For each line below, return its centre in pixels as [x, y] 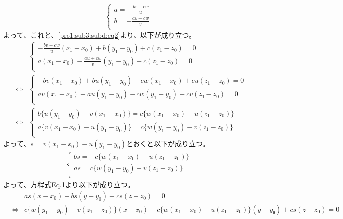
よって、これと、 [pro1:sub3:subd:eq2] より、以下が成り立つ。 [100, 34]
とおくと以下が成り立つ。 [168, 143]
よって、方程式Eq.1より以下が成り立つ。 [69, 184]
